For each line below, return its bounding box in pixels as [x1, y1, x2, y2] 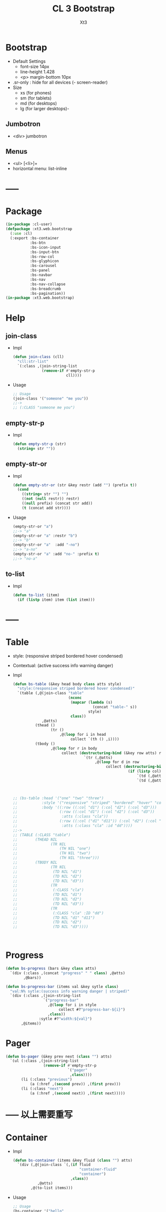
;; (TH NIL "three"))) [12, 855, 99, 860]
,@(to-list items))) [31, 1185, 73, 1190]
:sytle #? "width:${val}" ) [39, 1016, 92, 1021]
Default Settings [12, 58, 46, 64]
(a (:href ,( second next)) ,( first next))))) [30, 1091, 125, 1096]
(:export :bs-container [10, 236, 59, 241]
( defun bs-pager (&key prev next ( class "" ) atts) [5, 1054, 112, 1059]
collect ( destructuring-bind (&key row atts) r [61, 750, 162, 756]
